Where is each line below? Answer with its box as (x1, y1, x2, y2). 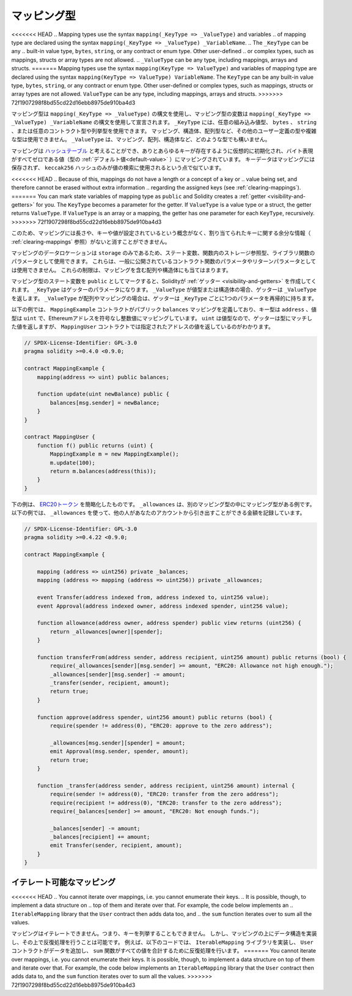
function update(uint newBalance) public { (37, 391, 169, 397)
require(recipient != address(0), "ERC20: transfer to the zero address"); (50, 799, 282, 806)
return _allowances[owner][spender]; (50, 628, 163, 635)
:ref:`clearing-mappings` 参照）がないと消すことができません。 (11, 238, 170, 245)
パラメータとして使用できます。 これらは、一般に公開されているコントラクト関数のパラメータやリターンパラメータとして (11, 257, 317, 265)
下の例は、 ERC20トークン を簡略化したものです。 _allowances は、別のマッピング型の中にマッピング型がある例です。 (11, 500, 315, 507)
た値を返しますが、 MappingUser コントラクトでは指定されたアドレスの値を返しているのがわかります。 (11, 323, 274, 330)
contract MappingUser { (24, 433, 96, 440)
